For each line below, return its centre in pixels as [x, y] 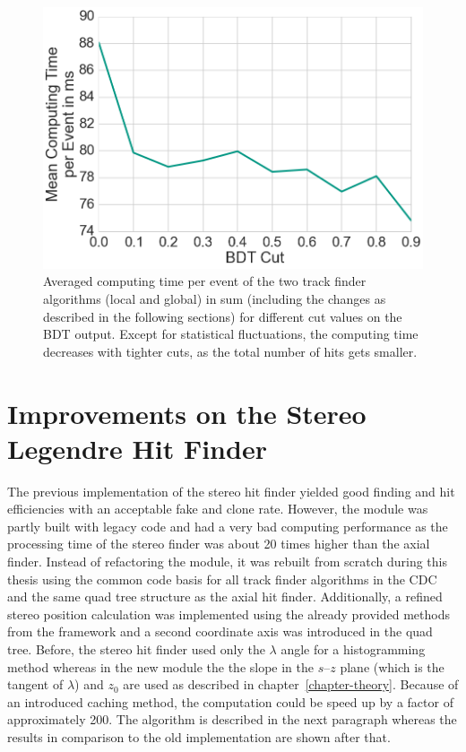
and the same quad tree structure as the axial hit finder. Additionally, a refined [225, 596]
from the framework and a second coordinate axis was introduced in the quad [220, 631]
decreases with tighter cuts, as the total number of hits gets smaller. [230, 351]
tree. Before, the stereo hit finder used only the [136, 648]
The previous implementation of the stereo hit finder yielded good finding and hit [231, 491]
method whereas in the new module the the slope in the [161, 666]
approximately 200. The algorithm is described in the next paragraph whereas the [232, 719]
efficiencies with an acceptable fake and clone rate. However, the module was [218, 509]
